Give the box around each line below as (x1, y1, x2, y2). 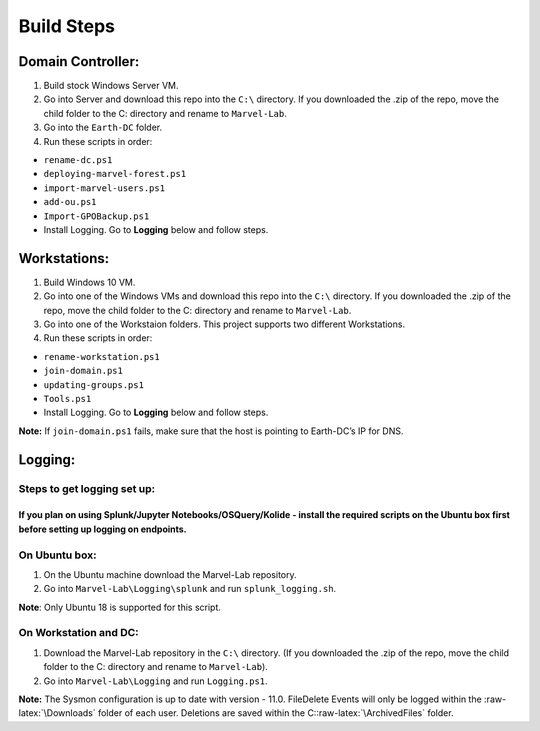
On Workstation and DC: (18, 626, 139, 640)
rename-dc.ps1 (43, 155, 113, 166)
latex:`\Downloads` (18, 707, 97, 719)
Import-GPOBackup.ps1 (43, 210, 150, 222)
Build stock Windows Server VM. (43, 80, 179, 92)
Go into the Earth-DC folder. (43, 121, 163, 134)
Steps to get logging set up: (18, 481, 156, 495)
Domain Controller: (18, 53, 140, 70)
